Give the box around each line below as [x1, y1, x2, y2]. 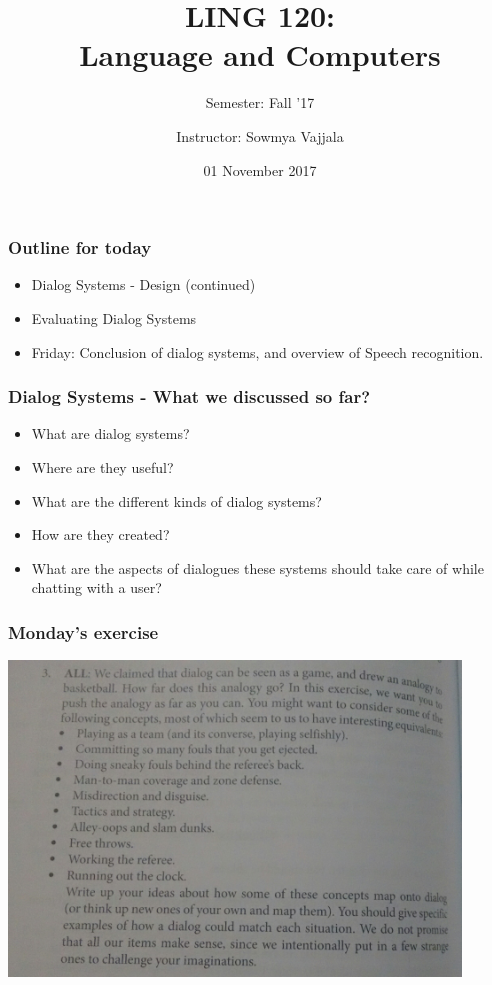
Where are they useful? [31, 456, 174, 477]
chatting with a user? [31, 577, 162, 598]
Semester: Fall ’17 [205, 92, 315, 113]
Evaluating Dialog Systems [31, 307, 197, 328]
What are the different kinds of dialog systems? [31, 490, 322, 511]
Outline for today [8, 235, 152, 260]
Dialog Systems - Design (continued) [31, 274, 256, 295]
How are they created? [31, 524, 170, 545]
